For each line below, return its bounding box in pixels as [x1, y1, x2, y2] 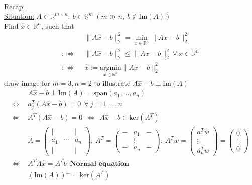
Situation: [4, 11, 34, 21]
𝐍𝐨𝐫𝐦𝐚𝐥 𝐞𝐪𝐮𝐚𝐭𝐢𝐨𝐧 [69, 160, 129, 167]
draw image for [4, 78, 50, 88]
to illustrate [94, 78, 131, 88]
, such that [41, 20, 74, 31]
